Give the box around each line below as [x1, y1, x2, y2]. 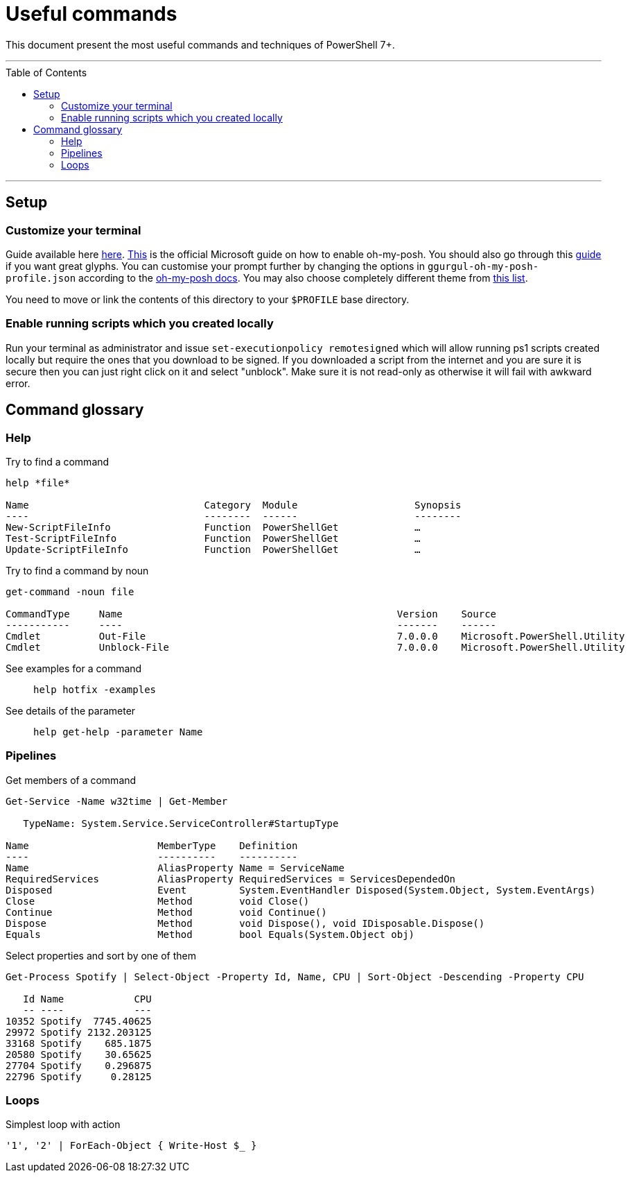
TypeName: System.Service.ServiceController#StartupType [23, 817, 339, 829]
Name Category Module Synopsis [6, 499, 462, 511]
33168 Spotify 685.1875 [6, 1037, 152, 1049]
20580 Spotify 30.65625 [6, 1048, 152, 1060]
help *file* [6, 477, 70, 488]
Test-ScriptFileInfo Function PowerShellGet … [6, 532, 421, 544]
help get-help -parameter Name [33, 726, 203, 737]
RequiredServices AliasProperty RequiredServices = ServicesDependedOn [6, 873, 456, 885]
